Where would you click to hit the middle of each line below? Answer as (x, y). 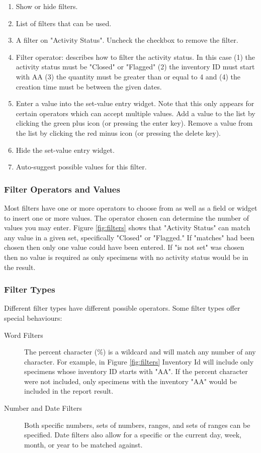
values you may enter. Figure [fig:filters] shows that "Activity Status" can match (127, 228)
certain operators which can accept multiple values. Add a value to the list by (136, 113)
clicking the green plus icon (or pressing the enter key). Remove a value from (134, 123)
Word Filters (24, 335)
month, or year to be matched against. (83, 444)
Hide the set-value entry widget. (65, 150)
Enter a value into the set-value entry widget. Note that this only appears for (135, 103)
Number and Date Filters (43, 408)
